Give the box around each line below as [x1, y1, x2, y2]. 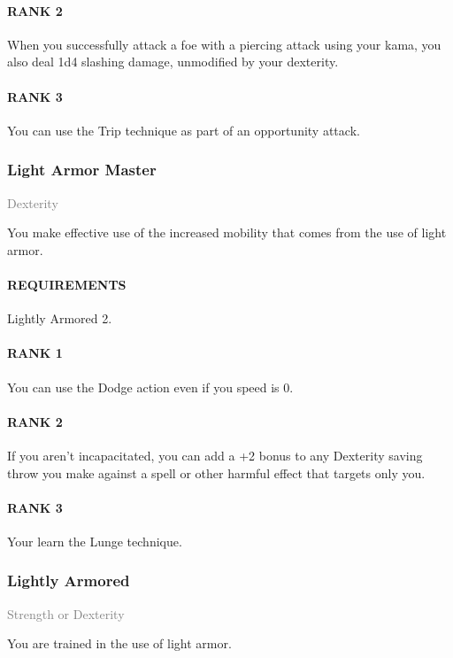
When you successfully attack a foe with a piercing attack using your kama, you [7, 35, 441, 53]
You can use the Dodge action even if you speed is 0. [7, 377, 294, 396]
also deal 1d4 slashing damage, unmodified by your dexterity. [7, 52, 339, 71]
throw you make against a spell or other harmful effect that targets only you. [7, 463, 426, 482]
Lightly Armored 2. [7, 309, 112, 328]
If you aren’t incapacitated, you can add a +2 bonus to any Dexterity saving [7, 445, 423, 464]
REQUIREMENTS [7, 275, 127, 293]
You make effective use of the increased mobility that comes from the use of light [7, 223, 447, 242]
